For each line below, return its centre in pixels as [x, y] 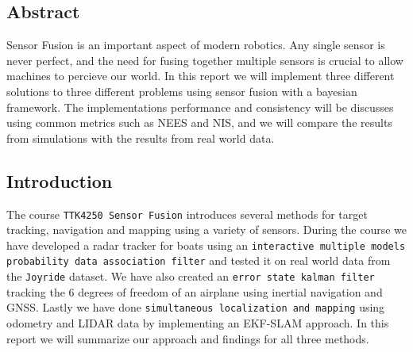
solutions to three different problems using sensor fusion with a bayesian [182, 91]
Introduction [60, 180]
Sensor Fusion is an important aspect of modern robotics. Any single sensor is [196, 45]
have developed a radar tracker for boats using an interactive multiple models [206, 245]
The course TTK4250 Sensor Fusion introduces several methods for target [187, 214]
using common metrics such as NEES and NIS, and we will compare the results [199, 122]
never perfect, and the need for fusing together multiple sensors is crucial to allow [205, 60]
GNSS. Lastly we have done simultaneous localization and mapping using [196, 307]
